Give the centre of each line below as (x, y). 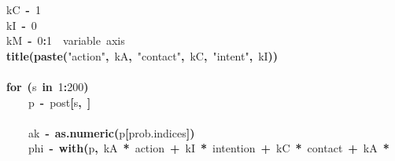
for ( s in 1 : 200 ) (48, 86)
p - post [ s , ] (60, 102)
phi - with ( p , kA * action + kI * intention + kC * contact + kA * (209, 148)
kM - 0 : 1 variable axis (66, 40)
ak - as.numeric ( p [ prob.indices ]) (112, 132)
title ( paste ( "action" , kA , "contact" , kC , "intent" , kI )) (142, 55)
